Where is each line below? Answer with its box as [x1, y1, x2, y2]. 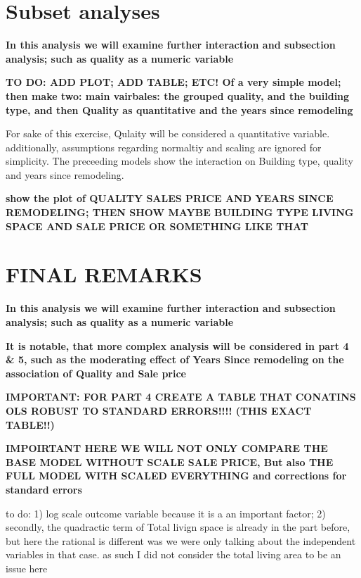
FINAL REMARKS [6, 260, 202, 289]
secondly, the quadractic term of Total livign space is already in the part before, [6, 520, 350, 534]
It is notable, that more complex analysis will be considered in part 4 [6, 338, 349, 353]
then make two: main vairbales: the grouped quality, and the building [6, 88, 350, 103]
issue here [6, 560, 48, 575]
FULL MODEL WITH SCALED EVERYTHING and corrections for [6, 468, 347, 483]
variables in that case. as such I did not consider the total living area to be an [6, 547, 341, 562]
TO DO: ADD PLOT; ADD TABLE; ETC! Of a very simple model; [6, 75, 341, 89]
